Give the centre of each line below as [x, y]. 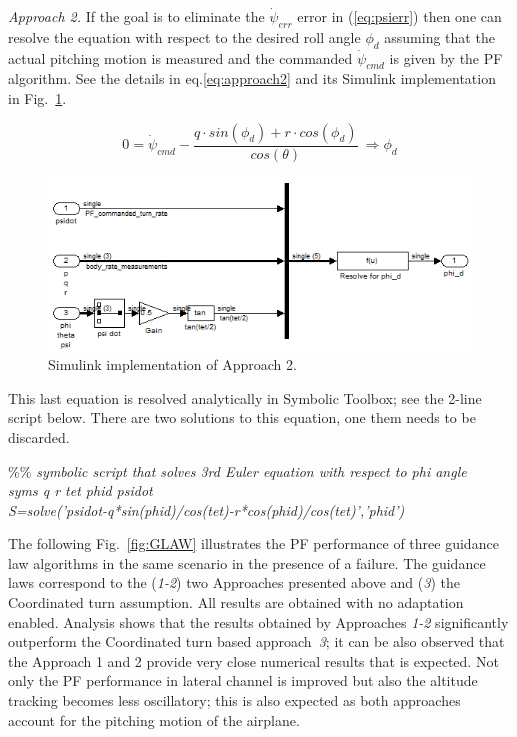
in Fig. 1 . [37, 97]
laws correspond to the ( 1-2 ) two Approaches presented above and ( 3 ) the [234, 582]
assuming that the [439, 36]
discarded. [39, 436]
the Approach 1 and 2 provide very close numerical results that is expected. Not [253, 660]
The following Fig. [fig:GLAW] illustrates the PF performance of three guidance [253, 543]
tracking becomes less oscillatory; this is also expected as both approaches [234, 700]
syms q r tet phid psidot [80, 490]
